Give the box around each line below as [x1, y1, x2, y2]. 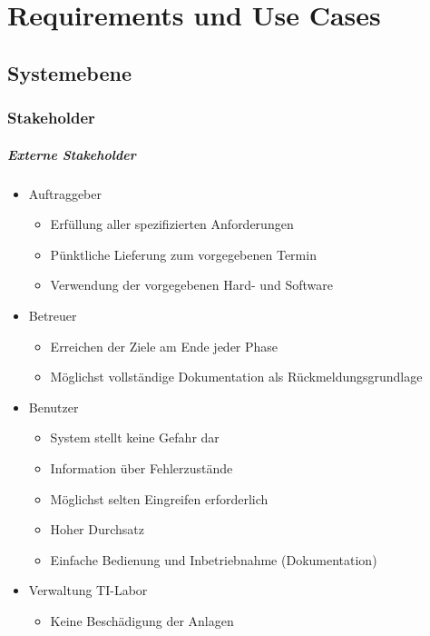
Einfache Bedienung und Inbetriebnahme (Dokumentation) [50, 550, 377, 569]
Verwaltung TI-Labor [28, 581, 148, 600]
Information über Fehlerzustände [50, 458, 233, 477]
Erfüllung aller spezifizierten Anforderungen [50, 214, 294, 234]
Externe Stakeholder [7, 144, 136, 164]
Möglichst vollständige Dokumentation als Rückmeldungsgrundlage [50, 367, 423, 386]
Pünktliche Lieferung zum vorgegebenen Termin [50, 244, 317, 263]
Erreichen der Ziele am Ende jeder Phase [50, 336, 279, 355]
